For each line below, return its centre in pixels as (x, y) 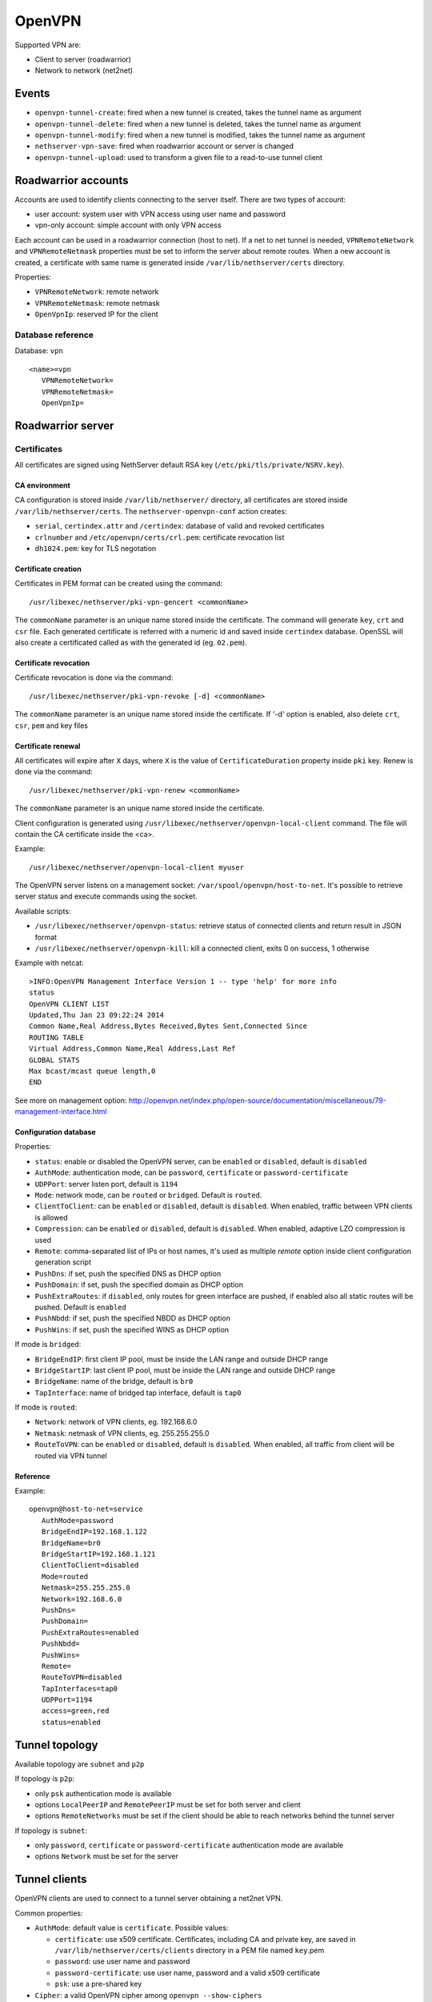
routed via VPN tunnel (71, 1455)
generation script (63, 1262)
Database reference (54, 335)
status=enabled (71, 1722)
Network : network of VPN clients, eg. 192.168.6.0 (116, 1422)
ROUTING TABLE (56, 1037)
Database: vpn (39, 351)
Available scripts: (43, 911)
